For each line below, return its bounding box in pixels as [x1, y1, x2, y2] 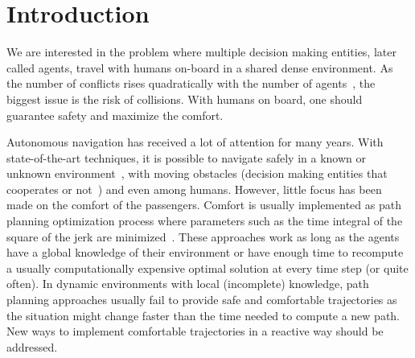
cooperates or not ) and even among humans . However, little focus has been [6, 180, 382, 197]
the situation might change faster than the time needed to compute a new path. [6, 307, 401, 323]
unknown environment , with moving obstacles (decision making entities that [6, 165, 388, 182]
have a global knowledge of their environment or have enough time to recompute [6, 244, 404, 261]
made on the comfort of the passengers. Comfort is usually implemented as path [6, 196, 401, 213]
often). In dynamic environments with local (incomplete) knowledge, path [6, 275, 369, 292]
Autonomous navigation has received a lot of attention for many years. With [6, 134, 384, 150]
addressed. [6, 338, 58, 355]
